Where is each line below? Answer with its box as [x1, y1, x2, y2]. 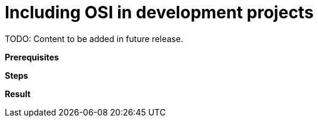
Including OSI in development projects [5, 2, 314, 23]
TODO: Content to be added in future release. [5, 33, 183, 44]
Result [5, 88, 31, 99]
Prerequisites [5, 52, 59, 62]
